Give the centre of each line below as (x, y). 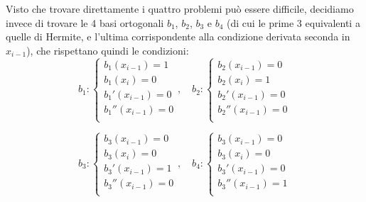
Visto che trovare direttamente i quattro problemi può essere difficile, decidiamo (180, 9)
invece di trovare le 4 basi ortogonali (85, 22)
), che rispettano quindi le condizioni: (108, 50)
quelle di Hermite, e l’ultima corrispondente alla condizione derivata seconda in (178, 37)
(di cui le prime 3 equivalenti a (294, 22)
